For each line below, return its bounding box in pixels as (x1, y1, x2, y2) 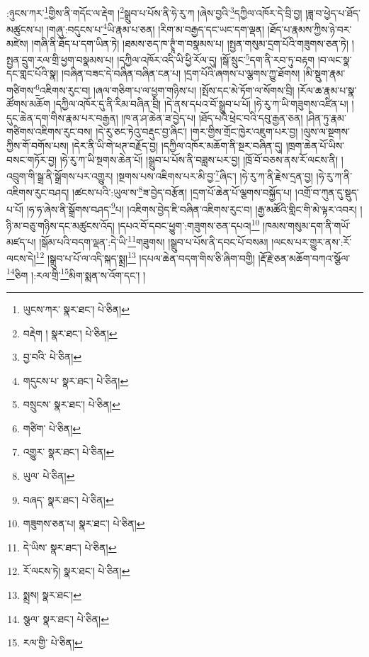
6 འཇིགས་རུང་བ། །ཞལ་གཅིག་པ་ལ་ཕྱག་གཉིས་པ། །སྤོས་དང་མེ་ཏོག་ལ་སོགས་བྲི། (35, 80, 295, 97)
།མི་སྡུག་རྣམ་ (303, 66, 346, 81)
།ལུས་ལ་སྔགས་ (301, 124, 350, 139)
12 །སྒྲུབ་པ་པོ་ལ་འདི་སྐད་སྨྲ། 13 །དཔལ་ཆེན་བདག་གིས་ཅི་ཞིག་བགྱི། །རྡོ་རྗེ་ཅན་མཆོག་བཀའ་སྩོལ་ (35, 249, 351, 266)
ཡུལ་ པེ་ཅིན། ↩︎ (23, 468, 75, 483)
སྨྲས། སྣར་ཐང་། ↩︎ (23, 588, 81, 602)
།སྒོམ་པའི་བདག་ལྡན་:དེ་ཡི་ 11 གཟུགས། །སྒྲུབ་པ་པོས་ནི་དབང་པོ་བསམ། (39, 232, 268, 249)
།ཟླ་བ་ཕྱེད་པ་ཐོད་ (305, 5, 361, 20)
